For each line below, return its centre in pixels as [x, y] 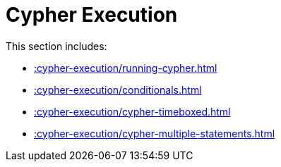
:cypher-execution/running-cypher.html [126, 68]
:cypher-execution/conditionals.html [118, 89]
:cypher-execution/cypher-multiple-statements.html [155, 133]
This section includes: [56, 46]
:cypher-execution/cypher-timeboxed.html [132, 111]
